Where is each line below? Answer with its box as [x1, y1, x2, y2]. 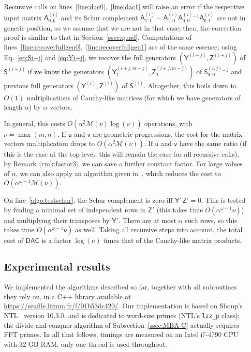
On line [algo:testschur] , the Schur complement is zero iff [4, 195, 173, 205]
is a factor [41, 235, 72, 245]
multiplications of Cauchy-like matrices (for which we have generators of [26, 92, 240, 102]
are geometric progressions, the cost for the [92, 128, 221, 139]
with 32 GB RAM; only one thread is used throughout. [4, 338, 167, 349]
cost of [4, 235, 24, 245]
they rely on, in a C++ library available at [4, 291, 131, 301]
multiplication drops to [27, 138, 95, 148]
